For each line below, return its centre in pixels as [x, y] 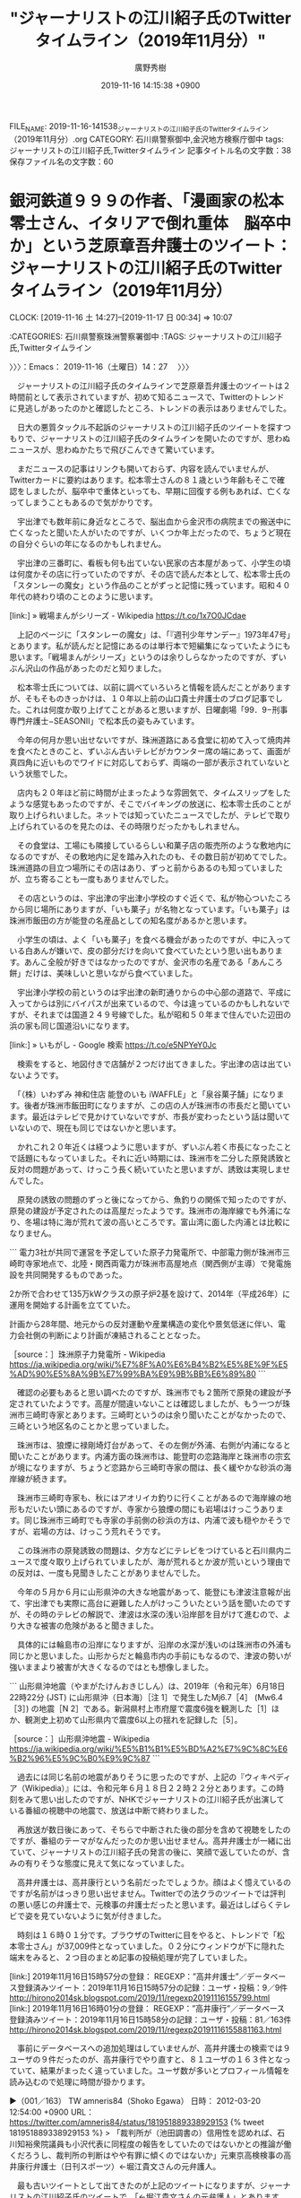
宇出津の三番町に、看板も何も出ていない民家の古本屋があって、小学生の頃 [154, 562]
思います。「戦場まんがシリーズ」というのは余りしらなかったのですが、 [140, 656]
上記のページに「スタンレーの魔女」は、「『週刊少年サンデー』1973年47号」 [154, 634]
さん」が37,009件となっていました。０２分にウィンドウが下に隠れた [159, 1946]
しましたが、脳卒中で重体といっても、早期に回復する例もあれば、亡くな [158, 491]
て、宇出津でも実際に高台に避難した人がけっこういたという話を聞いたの [142, 1603]
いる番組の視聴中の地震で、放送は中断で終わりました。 [111, 1810]
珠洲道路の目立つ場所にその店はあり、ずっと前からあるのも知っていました [146, 867]
